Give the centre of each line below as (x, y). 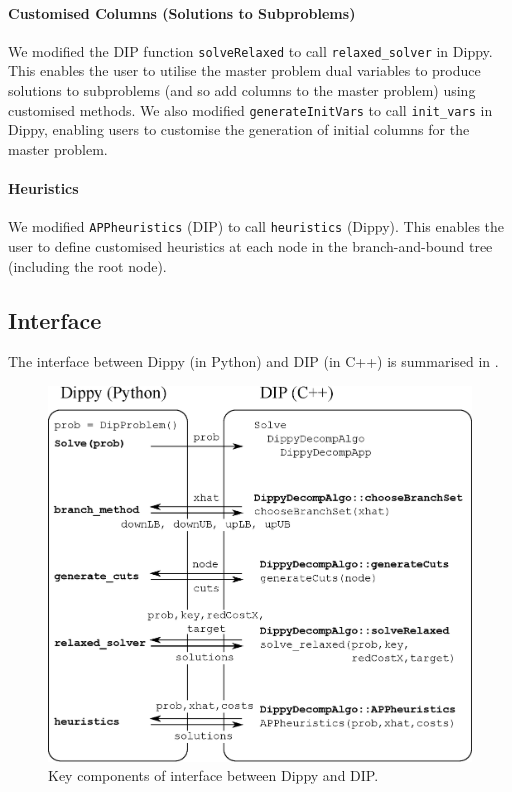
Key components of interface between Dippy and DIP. (213, 775)
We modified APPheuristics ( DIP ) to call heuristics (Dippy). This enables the (256, 226)
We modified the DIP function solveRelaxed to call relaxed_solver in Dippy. (250, 50)
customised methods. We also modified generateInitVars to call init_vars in (250, 109)
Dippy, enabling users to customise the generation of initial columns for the (239, 129)
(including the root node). (87, 265)
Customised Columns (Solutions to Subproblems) (182, 12)
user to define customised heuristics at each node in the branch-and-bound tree (250, 245)
